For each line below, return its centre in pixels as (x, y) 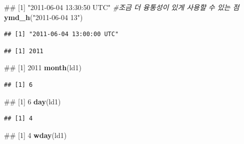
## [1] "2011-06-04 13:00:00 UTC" (61, 34)
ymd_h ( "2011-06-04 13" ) (43, 17)
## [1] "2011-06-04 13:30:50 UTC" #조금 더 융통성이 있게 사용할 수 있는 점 (122, 7)
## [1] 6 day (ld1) (32, 101)
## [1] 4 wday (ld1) (35, 135)
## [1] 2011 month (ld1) (43, 67)
